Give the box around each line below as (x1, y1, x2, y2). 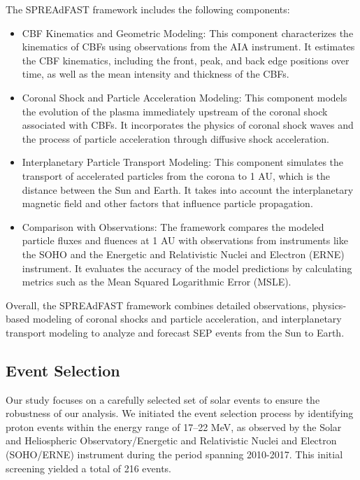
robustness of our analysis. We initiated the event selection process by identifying (6, 406, 354, 421)
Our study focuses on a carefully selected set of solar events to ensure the (6, 392, 320, 407)
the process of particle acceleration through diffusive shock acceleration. (22, 131, 329, 146)
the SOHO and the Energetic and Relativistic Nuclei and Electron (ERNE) (22, 246, 345, 261)
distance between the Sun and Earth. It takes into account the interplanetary (22, 182, 354, 197)
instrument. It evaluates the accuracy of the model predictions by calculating (22, 260, 352, 275)
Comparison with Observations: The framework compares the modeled (22, 219, 324, 234)
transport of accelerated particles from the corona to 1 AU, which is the (22, 168, 331, 183)
